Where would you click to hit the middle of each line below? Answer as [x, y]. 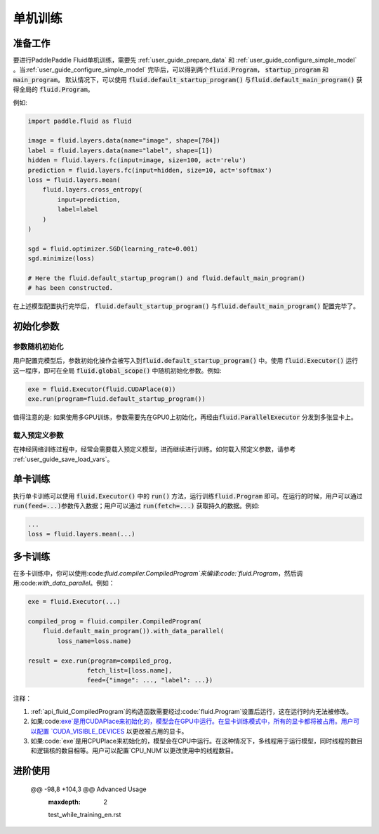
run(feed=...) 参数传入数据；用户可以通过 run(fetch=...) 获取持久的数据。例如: [136, 505]
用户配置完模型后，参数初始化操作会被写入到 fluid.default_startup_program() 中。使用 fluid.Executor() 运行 [185, 361]
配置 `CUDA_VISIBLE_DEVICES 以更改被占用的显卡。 [112, 731]
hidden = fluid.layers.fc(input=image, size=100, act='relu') [137, 160]
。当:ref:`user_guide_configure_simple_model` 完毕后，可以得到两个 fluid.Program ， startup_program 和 [171, 69]
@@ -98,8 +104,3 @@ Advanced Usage [88, 789]
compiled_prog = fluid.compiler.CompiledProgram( [115, 621]
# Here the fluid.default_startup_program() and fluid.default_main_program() [166, 278]
